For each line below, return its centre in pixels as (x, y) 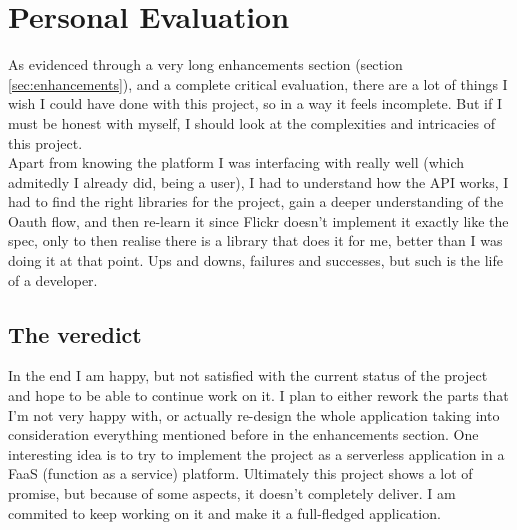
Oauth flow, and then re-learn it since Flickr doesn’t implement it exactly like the (258, 220)
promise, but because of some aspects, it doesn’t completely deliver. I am (232, 493)
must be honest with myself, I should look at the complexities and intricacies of (251, 122)
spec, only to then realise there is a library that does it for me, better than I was (255, 240)
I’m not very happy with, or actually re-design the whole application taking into (254, 414)
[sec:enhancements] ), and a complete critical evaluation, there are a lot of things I (258, 83)
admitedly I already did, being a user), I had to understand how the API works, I (258, 181)
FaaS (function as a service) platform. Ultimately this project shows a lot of (240, 473)
